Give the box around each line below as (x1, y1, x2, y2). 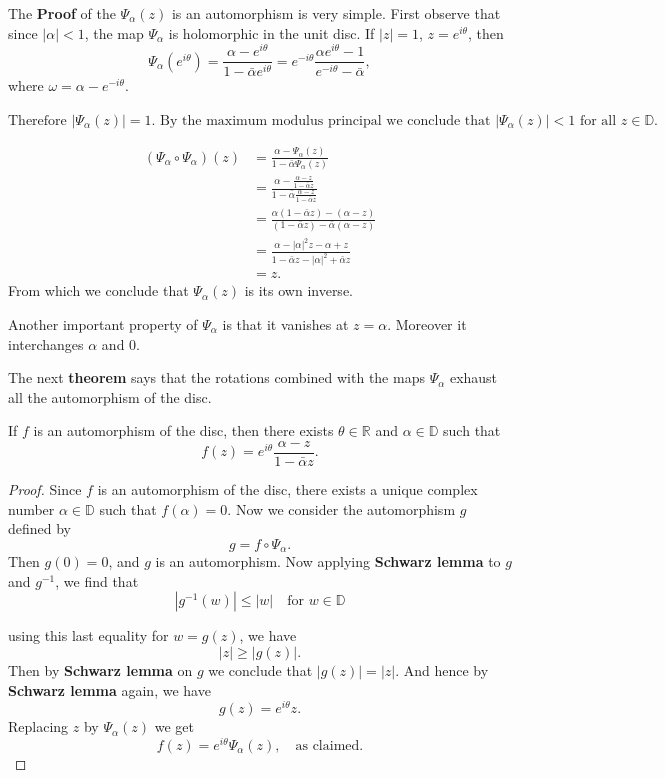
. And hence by (395, 660, 489, 680)
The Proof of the (8, 3, 116, 23)
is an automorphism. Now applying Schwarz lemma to (155, 551, 501, 572)
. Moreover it (387, 313, 467, 334)
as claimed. (295, 738, 364, 753)
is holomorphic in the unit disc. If (168, 22, 375, 43)
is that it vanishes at (222, 313, 349, 334)
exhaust (449, 367, 498, 388)
